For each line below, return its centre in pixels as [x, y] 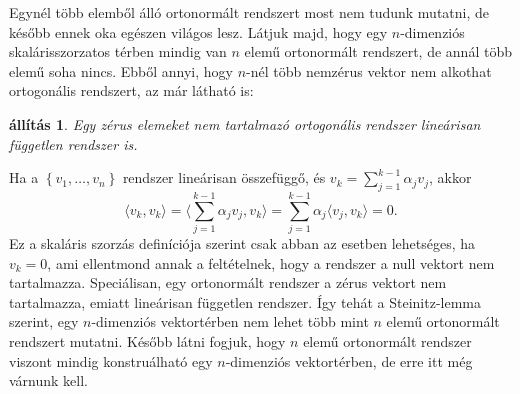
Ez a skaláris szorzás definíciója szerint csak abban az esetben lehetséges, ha [242, 243]
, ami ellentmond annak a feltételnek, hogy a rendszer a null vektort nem [271, 262]
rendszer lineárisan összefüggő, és [224, 177]
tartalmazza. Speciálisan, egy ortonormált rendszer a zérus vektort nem [228, 282]
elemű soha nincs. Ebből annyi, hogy [121, 70]
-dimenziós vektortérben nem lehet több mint [230, 321]
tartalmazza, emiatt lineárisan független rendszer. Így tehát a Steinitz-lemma [245, 301]
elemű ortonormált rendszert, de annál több [378, 51]
